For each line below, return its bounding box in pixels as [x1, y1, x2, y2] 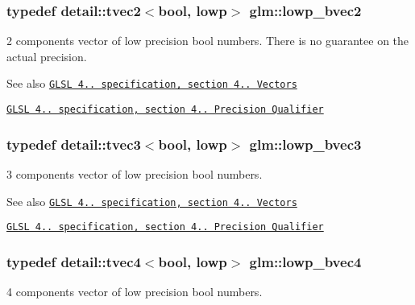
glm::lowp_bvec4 [249, 251, 362, 271]
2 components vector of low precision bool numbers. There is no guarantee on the [6, 32, 409, 49]
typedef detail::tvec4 [6, 251, 141, 271]
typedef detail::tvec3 [6, 134, 141, 154]
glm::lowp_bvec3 [249, 134, 362, 154]
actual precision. [6, 47, 87, 64]
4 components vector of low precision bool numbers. [6, 283, 263, 300]
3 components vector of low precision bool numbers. [6, 165, 263, 182]
